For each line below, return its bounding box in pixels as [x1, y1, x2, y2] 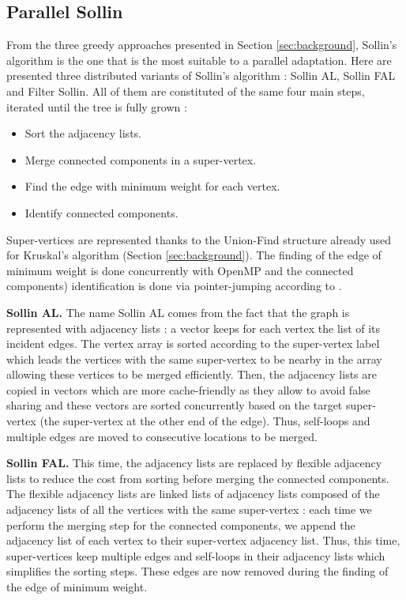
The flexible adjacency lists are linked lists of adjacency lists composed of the [6, 485, 380, 502]
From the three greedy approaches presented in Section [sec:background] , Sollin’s [6, 36, 397, 53]
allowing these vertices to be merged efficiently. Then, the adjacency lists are [6, 366, 377, 383]
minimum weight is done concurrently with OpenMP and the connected [6, 262, 354, 278]
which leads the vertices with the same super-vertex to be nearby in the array [6, 350, 382, 367]
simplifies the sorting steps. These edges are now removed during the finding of [6, 563, 389, 579]
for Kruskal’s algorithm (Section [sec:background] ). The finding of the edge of [6, 247, 382, 263]
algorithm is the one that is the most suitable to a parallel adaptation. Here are [6, 51, 392, 68]
